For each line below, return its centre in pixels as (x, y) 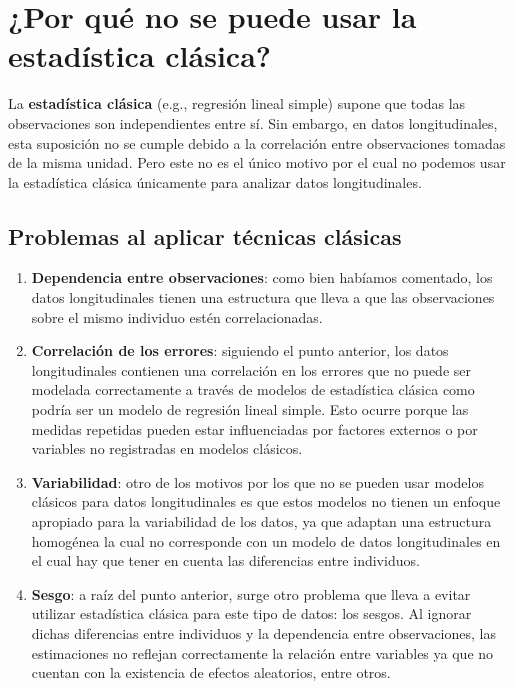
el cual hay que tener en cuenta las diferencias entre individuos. (225, 560)
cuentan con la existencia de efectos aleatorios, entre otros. (211, 672)
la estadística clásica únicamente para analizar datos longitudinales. (215, 181)
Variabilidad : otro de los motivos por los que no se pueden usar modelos (257, 481)
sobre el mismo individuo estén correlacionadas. (177, 316)
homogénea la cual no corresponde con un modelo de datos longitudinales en (266, 540)
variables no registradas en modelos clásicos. (167, 448)
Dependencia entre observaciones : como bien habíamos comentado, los (262, 277)
